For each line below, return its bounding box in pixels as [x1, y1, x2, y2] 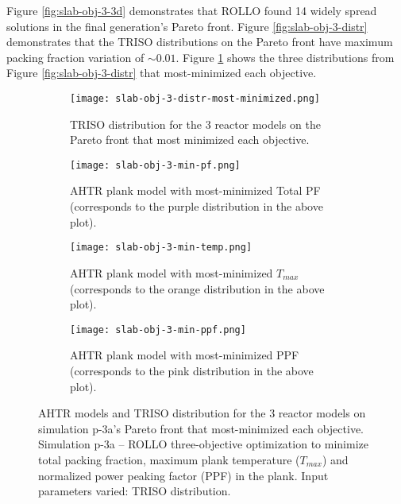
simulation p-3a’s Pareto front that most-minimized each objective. [38, 420, 364, 436]
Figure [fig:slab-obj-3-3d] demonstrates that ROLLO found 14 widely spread [6, 2, 377, 18]
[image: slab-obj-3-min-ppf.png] [70, 324, 246, 335]
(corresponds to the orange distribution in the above [70, 280, 325, 297]
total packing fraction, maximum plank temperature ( [38, 451, 300, 467]
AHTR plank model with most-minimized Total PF [70, 182, 321, 199]
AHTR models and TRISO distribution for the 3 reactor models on [38, 405, 366, 421]
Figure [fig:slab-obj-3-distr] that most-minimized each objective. [6, 64, 317, 81]
